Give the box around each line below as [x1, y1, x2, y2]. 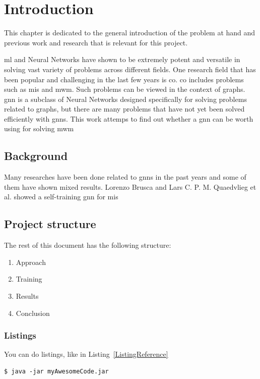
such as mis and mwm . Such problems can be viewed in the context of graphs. [4, 84, 245, 94]
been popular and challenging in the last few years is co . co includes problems [4, 74, 244, 84]
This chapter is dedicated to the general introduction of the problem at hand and [4, 27, 255, 38]
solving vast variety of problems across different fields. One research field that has [4, 64, 256, 74]
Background [4, 148, 68, 164]
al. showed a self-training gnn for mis [4, 191, 118, 202]
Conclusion [16, 307, 50, 318]
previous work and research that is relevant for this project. [4, 37, 188, 47]
